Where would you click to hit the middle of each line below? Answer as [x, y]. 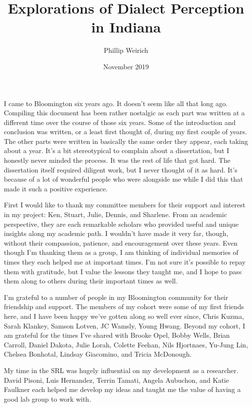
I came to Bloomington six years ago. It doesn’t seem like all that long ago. [116, 103]
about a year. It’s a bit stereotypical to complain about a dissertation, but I [117, 150]
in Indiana [126, 27]
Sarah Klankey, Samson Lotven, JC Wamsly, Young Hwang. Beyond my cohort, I [125, 325]
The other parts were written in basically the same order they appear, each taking [126, 141]
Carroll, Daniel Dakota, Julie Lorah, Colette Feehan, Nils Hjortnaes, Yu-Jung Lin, [126, 344]
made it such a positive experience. [56, 188]
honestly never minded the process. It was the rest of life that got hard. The [117, 160]
